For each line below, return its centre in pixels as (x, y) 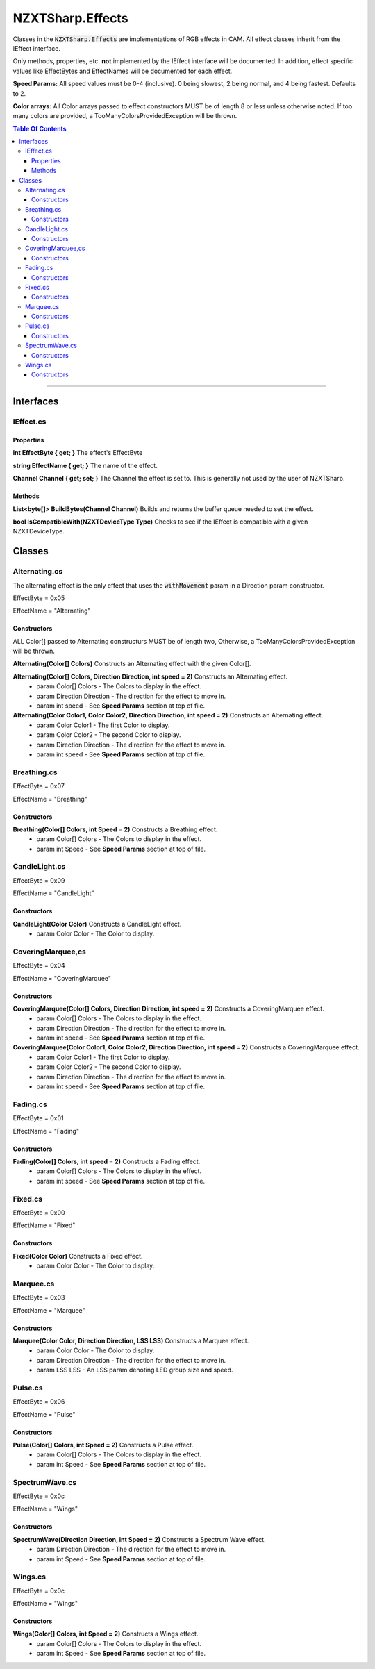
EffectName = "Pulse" (44, 1414)
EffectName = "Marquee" (49, 1310)
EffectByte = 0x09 (39, 880)
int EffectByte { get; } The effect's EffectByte (78, 453)
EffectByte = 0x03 (39, 1297)
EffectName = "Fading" (46, 1131)
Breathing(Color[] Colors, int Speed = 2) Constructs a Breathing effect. (115, 829)
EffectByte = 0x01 (38, 1118)
